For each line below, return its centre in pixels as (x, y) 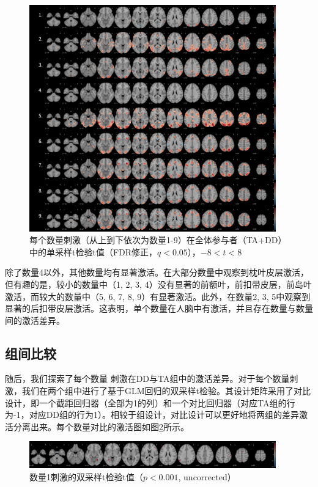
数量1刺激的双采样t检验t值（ (86, 476)
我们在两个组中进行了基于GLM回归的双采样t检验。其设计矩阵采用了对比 (166, 391)
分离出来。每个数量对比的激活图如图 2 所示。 (101, 426)
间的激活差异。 (35, 320)
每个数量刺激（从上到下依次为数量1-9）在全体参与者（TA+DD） (158, 240)
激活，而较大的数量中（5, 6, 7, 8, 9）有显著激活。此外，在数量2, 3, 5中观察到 (158, 296)
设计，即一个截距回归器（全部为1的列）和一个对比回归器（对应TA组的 (146, 402)
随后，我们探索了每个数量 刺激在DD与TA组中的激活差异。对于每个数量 (147, 379)
